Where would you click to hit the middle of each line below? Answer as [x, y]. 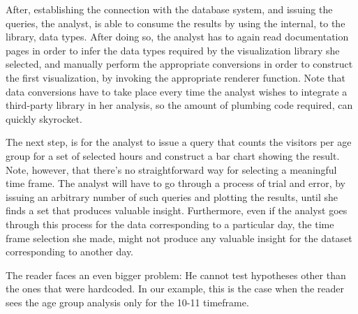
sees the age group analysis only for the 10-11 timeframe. [127, 302]
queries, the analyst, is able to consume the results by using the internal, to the [176, 23]
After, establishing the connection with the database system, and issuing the [169, 9]
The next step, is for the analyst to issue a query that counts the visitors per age [179, 142]
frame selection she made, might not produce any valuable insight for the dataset [179, 238]
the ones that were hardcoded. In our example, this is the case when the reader [175, 289]
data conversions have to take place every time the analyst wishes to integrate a [177, 91]
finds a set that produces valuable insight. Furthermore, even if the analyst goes [177, 210]
